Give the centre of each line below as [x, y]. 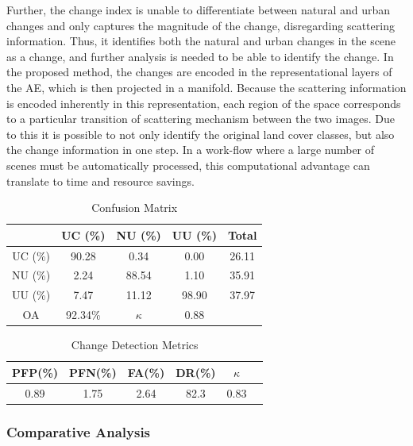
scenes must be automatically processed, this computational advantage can [188, 165]
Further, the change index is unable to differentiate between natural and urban [199, 10]
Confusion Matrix [135, 208]
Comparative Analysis [79, 431]
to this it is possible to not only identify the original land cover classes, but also [201, 134]
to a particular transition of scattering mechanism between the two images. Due [201, 119]
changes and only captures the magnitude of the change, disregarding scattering [201, 25]
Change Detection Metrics [135, 345]
